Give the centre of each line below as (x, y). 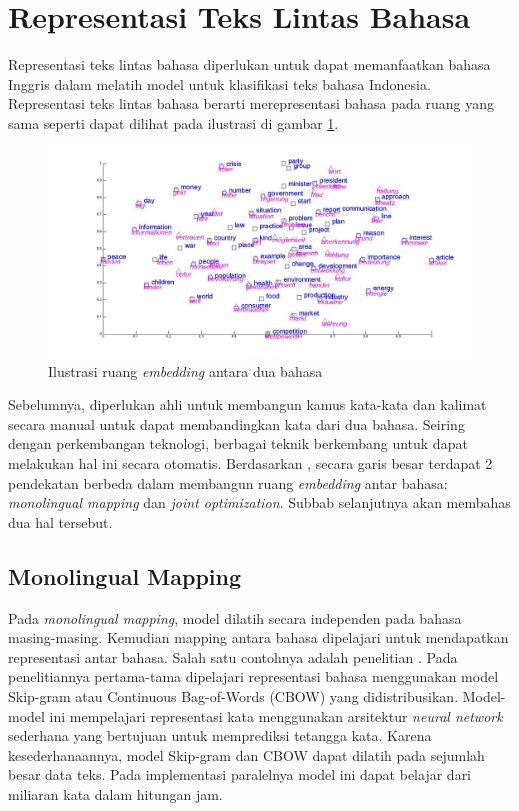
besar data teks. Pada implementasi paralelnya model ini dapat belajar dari (240, 774)
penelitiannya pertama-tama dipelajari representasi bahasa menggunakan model (253, 676)
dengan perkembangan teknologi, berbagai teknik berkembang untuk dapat (238, 443)
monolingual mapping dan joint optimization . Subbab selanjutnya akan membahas (259, 502)
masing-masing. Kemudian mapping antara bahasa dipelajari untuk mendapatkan (258, 637)
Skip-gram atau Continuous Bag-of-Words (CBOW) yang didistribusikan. (233, 695)
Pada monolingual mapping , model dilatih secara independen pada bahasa (235, 617)
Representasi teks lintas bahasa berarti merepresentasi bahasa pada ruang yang (251, 103)
